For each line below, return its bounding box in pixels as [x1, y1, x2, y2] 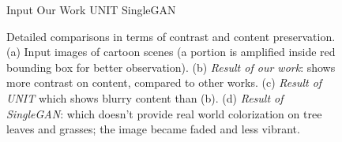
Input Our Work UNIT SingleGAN [6, 2, 176, 17]
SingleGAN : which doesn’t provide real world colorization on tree [6, 105, 322, 121]
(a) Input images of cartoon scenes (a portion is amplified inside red [6, 43, 336, 60]
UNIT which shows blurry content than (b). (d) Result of [6, 89, 284, 106]
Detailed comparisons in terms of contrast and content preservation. [6, 28, 336, 44]
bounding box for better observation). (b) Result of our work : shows [6, 58, 336, 75]
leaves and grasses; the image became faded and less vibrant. [6, 121, 300, 137]
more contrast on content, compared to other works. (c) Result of [6, 74, 322, 91]
